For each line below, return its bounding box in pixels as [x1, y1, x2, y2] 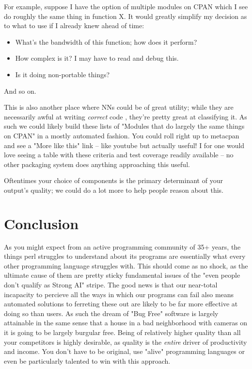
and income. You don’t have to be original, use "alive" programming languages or [4, 346, 245, 356]
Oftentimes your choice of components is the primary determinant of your [4, 175, 223, 185]
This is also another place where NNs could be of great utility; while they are [4, 102, 234, 112]
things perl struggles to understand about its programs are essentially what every [4, 251, 246, 261]
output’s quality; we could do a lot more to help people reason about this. [4, 184, 223, 195]
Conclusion [4, 213, 79, 233]
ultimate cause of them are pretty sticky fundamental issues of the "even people [4, 270, 240, 280]
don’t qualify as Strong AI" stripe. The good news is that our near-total [4, 280, 218, 289]
